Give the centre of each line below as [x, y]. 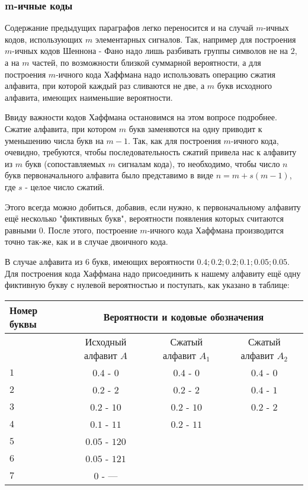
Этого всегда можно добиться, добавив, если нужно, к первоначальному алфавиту [153, 206]
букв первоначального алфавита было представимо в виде [109, 175]
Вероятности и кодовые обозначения [184, 317]
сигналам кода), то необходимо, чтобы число [199, 163]
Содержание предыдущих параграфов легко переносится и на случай [129, 28]
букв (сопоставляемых [65, 163]
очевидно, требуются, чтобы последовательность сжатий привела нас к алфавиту [151, 152]
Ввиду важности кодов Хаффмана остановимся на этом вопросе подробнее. [141, 117]
